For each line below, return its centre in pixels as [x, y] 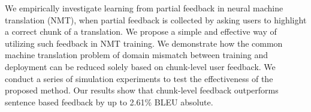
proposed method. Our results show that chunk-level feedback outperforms [142, 90]
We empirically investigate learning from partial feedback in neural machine [144, 8]
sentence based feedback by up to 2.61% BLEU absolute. [109, 102]
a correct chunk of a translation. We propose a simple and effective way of [141, 31]
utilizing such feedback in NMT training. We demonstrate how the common [144, 43]
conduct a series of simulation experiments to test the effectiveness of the [139, 78]
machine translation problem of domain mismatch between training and [136, 55]
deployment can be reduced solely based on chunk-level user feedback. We [140, 66]
